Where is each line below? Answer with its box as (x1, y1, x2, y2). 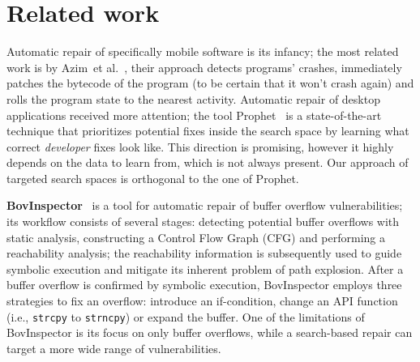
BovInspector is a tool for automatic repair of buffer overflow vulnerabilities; (6, 197, 403, 214)
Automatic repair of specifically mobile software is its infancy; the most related (6, 43, 399, 60)
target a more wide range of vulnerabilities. (6, 339, 221, 356)
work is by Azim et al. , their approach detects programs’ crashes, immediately (6, 58, 402, 75)
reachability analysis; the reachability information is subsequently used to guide (6, 245, 402, 262)
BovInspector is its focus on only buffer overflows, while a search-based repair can (6, 324, 413, 341)
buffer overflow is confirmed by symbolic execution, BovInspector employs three (6, 276, 402, 293)
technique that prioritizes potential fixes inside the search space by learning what (6, 122, 409, 139)
